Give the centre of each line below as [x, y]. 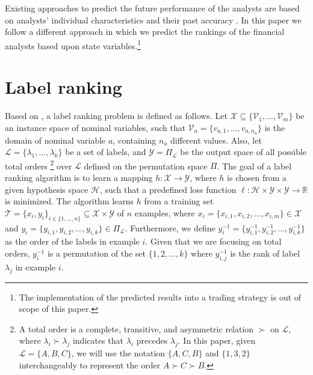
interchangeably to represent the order [90, 364]
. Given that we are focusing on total [213, 241]
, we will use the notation [118, 353]
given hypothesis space [47, 189]
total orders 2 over [39, 165]
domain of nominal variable [55, 140]
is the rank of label [265, 253]
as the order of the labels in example [72, 241]
